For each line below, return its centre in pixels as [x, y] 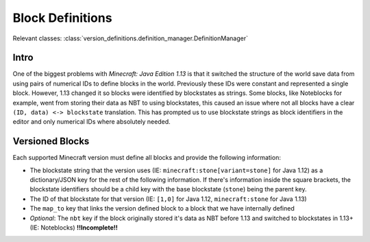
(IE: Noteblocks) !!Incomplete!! [74, 228]
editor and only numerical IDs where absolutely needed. [91, 122]
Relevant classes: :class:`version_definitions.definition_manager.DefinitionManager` [130, 38]
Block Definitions [62, 18]
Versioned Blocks [51, 141]
